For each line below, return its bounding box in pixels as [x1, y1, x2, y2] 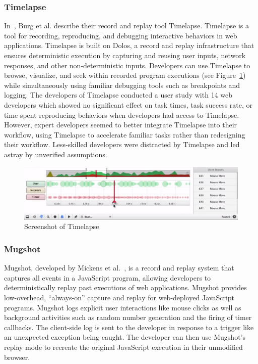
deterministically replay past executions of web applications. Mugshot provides [4, 282, 247, 293]
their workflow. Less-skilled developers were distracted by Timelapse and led [4, 139, 240, 150]
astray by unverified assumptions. [4, 149, 107, 159]
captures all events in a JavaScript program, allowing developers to [4, 272, 211, 283]
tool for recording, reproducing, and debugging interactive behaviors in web [4, 30, 237, 40]
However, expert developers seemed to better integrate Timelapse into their [4, 119, 237, 130]
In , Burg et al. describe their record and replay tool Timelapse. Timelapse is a [4, 20, 249, 31]
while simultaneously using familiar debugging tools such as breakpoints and [4, 79, 240, 90]
